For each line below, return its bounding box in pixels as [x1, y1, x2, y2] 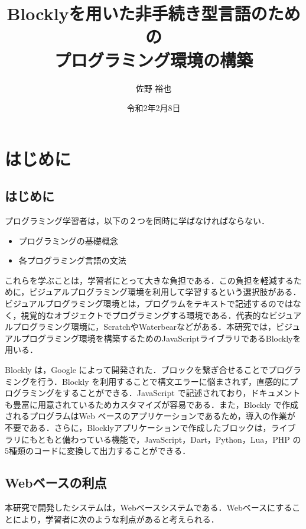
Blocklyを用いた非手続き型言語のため [6, 1, 301, 25]
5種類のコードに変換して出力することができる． [5, 444, 191, 457]
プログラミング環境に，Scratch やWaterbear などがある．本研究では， [12, 320, 276, 333]
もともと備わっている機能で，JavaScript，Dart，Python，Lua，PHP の [29, 433, 301, 445]
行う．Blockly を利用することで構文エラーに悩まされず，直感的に [37, 375, 290, 387]
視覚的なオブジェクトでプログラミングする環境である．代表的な [21, 309, 269, 321]
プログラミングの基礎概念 [18, 234, 118, 246]
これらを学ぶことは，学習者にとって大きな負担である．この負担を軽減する [5, 274, 294, 286]
